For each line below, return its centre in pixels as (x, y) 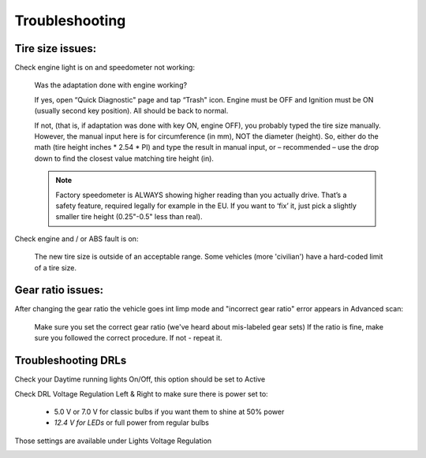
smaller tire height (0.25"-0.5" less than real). (129, 217)
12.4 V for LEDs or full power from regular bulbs (131, 423)
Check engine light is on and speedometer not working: (105, 68)
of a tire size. (55, 267)
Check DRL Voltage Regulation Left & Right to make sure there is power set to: (141, 393)
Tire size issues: (56, 48)
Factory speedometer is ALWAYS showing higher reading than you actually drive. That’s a (201, 195)
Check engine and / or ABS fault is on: (77, 238)
